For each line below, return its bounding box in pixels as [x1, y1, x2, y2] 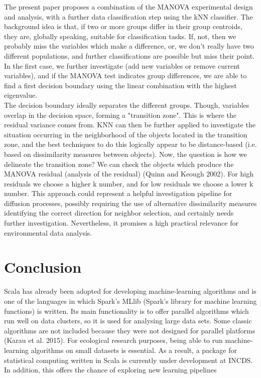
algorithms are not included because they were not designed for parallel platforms [4, 325, 255, 335]
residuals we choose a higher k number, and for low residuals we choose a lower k [4, 178, 253, 188]
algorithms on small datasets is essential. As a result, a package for [31, 344, 237, 355]
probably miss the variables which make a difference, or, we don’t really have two [4, 41, 254, 51]
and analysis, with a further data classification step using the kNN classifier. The [4, 11, 253, 22]
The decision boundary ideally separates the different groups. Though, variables [4, 99, 249, 110]
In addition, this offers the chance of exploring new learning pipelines [4, 364, 217, 375]
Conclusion [4, 257, 82, 277]
